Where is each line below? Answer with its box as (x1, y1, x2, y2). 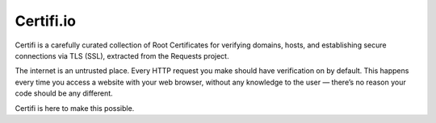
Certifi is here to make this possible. (15, 103, 135, 113)
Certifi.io (15, 12, 77, 30)
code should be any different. (15, 88, 113, 98)
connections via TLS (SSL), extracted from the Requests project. (15, 51, 229, 60)
